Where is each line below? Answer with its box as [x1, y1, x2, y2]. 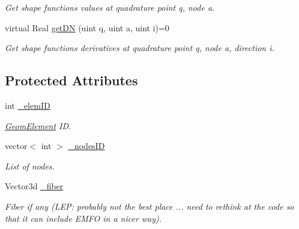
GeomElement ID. [5, 119, 71, 132]
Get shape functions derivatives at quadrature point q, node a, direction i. [5, 41, 274, 54]
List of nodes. [5, 159, 55, 172]
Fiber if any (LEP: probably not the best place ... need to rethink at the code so [5, 200, 294, 212]
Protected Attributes [5, 71, 138, 90]
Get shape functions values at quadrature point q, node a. [5, 1, 215, 13]
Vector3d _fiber [5, 180, 64, 192]
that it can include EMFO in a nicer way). [5, 212, 162, 224]
